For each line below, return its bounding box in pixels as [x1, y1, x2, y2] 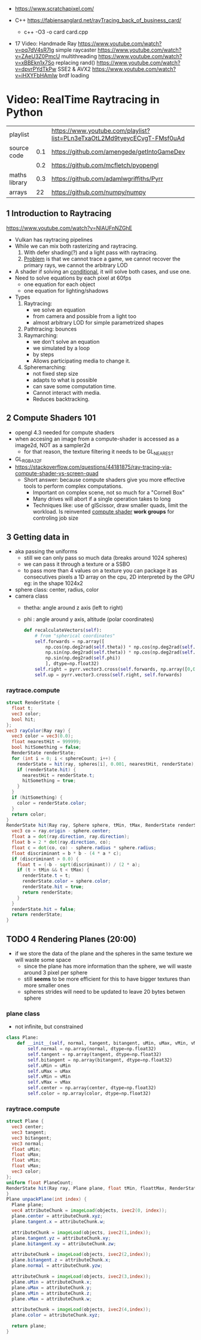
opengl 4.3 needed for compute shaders [14, 428, 115, 436]
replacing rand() [56, 59, 96, 66]
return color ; [11, 811, 47, 817]
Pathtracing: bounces [23, 325, 77, 332]
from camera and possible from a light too [32, 312, 136, 320]
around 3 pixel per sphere [23, 969, 88, 976]
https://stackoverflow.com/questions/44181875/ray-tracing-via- [14, 463, 172, 470]
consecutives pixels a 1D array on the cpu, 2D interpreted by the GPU [23, 573, 195, 580]
